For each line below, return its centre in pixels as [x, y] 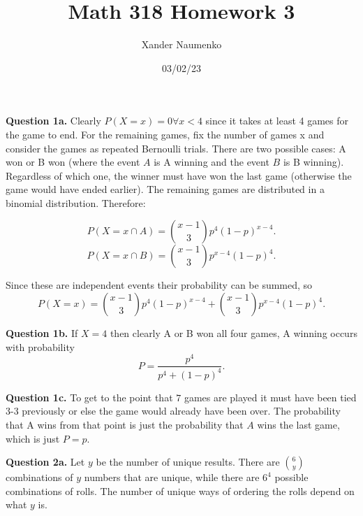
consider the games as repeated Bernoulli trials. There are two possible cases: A [176, 148]
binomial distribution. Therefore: [76, 202]
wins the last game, [298, 424]
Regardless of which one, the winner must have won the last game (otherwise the [179, 175]
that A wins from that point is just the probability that [125, 424]
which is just [33, 438]
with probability [40, 346]
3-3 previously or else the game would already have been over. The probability [173, 411]
